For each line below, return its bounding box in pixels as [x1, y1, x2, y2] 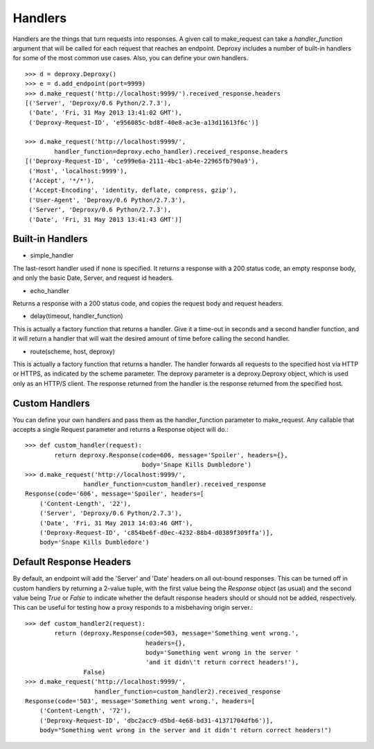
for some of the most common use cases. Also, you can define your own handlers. [12, 54, 249, 62]
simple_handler [30, 252, 74, 260]
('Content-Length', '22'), [39, 500, 132, 507]
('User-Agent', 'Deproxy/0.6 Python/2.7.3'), [28, 196, 186, 204]
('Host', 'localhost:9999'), [28, 167, 128, 175]
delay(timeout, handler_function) [30, 312, 124, 320]
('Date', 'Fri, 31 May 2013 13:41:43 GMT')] [28, 215, 183, 223]
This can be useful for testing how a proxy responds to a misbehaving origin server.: [12, 603, 253, 612]
